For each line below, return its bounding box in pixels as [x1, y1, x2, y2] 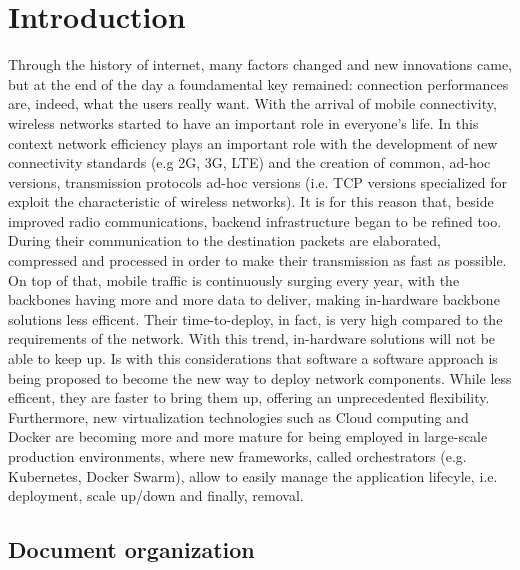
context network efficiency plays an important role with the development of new [8, 132, 498, 153]
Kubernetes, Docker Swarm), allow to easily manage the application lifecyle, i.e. [8, 465, 498, 486]
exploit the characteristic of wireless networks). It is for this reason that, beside [8, 191, 494, 212]
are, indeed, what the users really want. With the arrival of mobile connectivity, [8, 93, 497, 114]
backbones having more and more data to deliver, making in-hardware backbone [8, 289, 500, 310]
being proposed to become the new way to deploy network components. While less [8, 367, 512, 388]
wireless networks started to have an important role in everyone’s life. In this [8, 112, 479, 133]
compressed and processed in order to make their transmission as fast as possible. [8, 250, 507, 271]
